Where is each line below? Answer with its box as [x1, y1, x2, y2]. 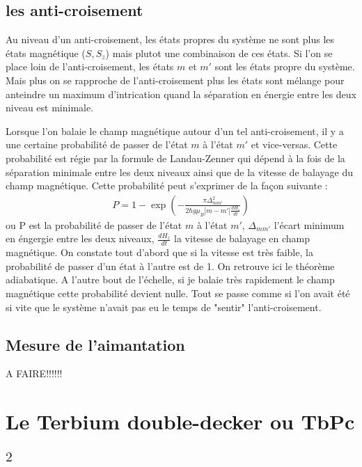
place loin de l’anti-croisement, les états [6, 59, 174, 74]
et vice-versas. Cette [251, 137, 338, 152]
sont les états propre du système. [214, 59, 355, 74]
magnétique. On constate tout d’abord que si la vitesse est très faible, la [6, 245, 313, 260]
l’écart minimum [274, 217, 345, 232]
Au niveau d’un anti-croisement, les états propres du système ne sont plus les [6, 32, 335, 47]
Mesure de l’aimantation [6, 333, 185, 355]
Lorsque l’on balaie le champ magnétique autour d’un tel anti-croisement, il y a [6, 123, 344, 138]
